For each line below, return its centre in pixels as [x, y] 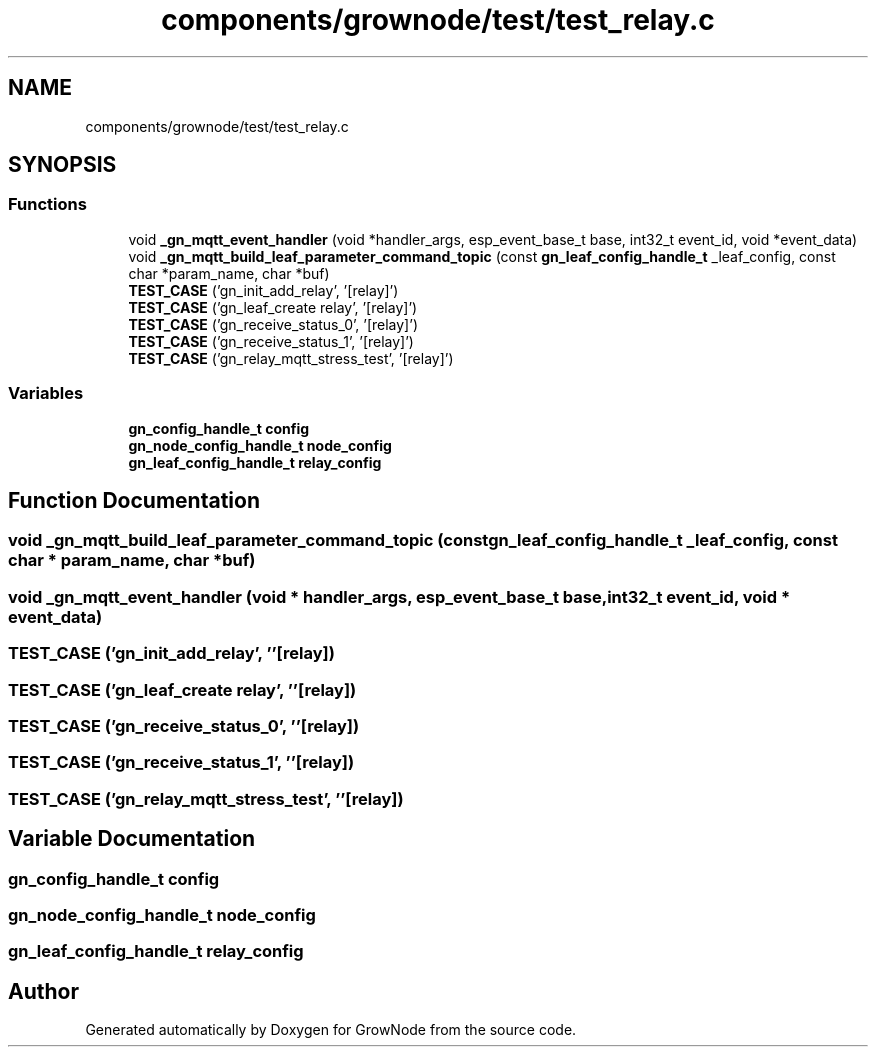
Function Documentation [134, 500]
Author [43, 991]
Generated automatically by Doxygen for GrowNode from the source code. [331, 1030]
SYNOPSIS [62, 165]
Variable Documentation [132, 839]
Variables [46, 393]
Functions [47, 204]
